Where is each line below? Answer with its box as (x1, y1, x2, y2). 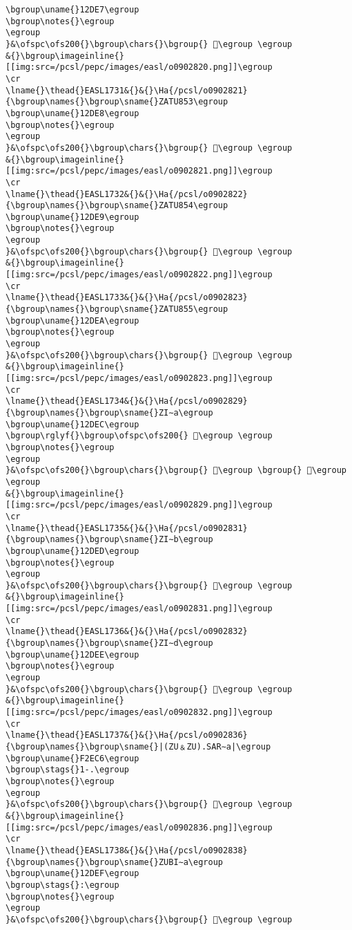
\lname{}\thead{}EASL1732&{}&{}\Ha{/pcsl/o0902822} (6, 189, 248, 199)
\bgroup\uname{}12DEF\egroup (6, 868, 139, 879)
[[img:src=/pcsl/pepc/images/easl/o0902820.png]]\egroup (6, 62, 273, 73)
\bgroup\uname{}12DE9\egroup (6, 212, 139, 222)
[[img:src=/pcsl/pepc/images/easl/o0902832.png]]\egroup (6, 707, 273, 718)
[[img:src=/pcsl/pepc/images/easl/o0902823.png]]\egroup (6, 373, 273, 383)
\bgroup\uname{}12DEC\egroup (6, 419, 139, 429)
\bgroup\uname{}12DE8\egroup (6, 108, 139, 118)
